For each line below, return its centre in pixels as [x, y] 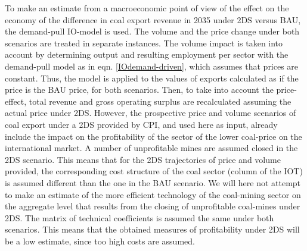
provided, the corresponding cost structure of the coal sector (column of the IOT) [154, 171]
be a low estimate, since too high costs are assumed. [100, 241]
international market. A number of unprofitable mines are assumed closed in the [151, 148]
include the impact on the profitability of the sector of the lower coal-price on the [153, 136]
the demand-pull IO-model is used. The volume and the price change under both [152, 31]
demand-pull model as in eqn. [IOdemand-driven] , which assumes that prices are [152, 66]
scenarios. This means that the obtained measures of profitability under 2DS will [152, 229]
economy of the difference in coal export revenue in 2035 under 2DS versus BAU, [153, 19]
